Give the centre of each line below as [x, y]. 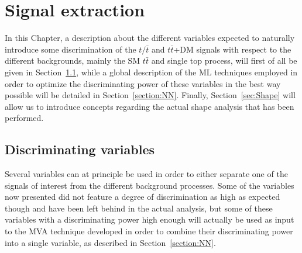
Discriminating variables [80, 149]
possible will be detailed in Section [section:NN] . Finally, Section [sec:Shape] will [150, 95]
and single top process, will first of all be [224, 60]
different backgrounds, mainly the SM [73, 60]
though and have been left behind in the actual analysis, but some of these [139, 208]
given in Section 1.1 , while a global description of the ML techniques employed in [151, 72]
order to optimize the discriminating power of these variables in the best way [143, 83]
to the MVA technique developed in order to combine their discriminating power [149, 231]
